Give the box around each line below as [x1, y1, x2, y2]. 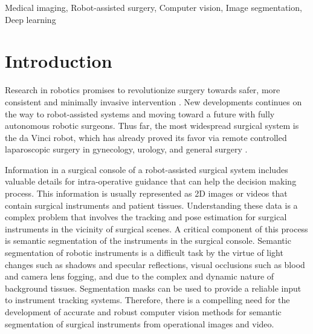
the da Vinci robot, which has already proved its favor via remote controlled [5, 131, 287, 143]
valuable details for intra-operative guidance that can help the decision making [5, 175, 297, 188]
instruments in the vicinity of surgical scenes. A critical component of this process [5, 222, 308, 235]
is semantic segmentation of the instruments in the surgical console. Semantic [5, 234, 291, 247]
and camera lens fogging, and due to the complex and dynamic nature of [5, 270, 274, 283]
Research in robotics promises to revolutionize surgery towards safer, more [5, 83, 280, 96]
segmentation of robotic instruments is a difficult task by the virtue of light [5, 246, 283, 259]
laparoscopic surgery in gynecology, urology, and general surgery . [5, 143, 248, 156]
